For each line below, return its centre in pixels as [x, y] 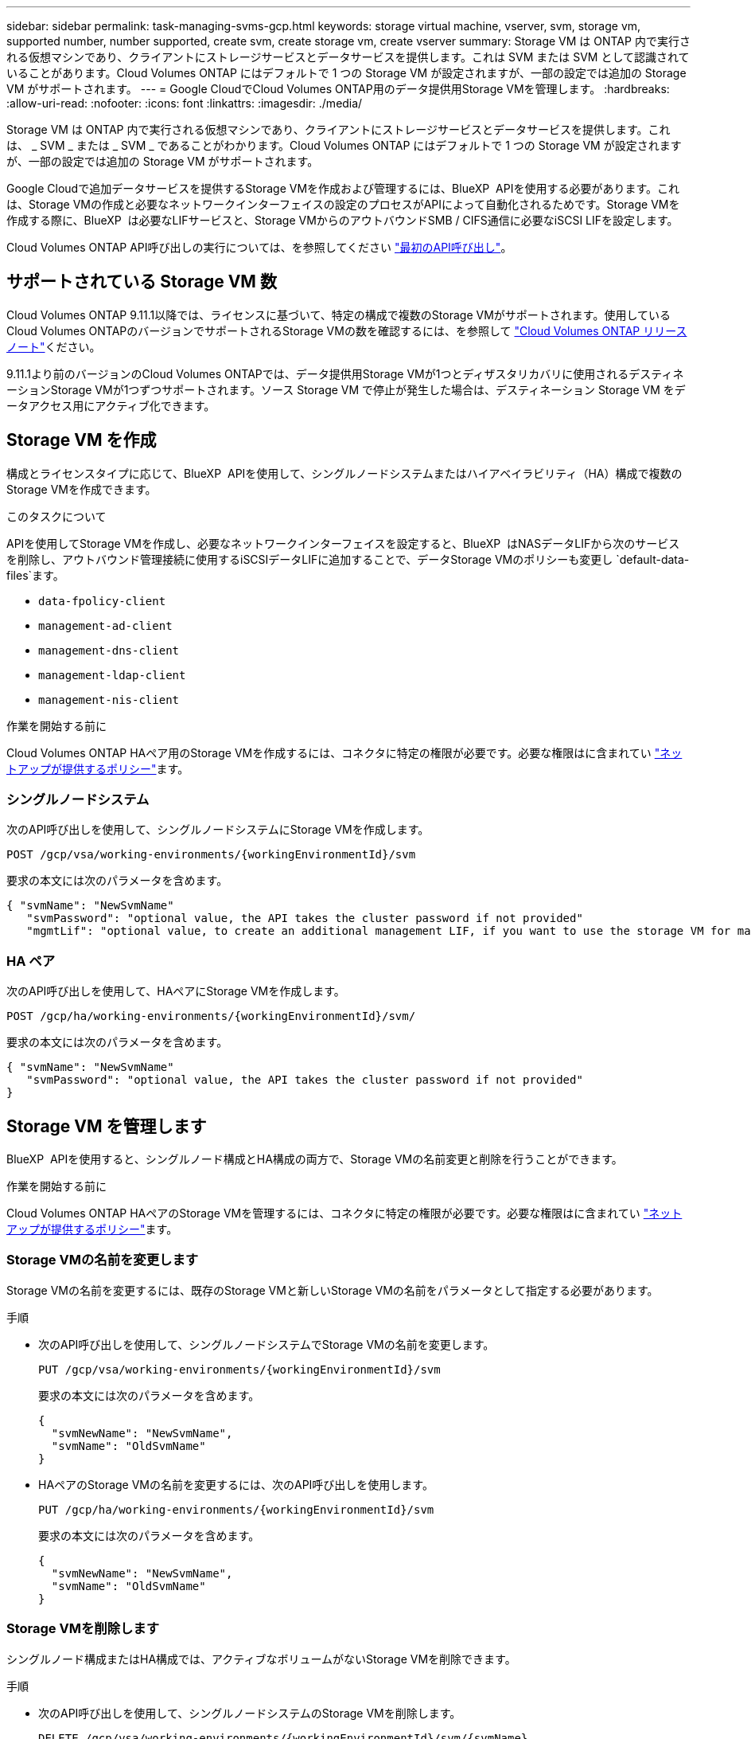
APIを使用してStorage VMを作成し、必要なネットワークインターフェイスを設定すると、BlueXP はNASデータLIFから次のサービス [343, 543]
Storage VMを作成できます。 [82, 489]
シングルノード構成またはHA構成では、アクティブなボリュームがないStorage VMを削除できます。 [261, 1659]
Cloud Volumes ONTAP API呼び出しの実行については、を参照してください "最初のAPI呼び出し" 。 [259, 247]
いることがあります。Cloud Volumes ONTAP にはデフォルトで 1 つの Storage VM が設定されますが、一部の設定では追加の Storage [346, 73]
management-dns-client [109, 650]
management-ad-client [105, 625]
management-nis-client [109, 700]
